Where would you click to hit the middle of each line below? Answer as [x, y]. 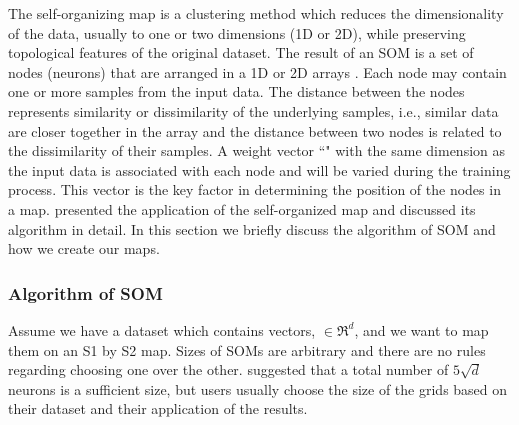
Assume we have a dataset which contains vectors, [162, 329]
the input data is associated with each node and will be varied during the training [259, 169]
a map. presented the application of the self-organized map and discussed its [242, 208]
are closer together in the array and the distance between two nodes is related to [255, 130]
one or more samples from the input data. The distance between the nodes [236, 91]
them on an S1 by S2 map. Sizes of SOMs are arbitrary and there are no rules [247, 349]
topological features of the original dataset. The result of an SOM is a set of [241, 52]
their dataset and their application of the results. [158, 408]
